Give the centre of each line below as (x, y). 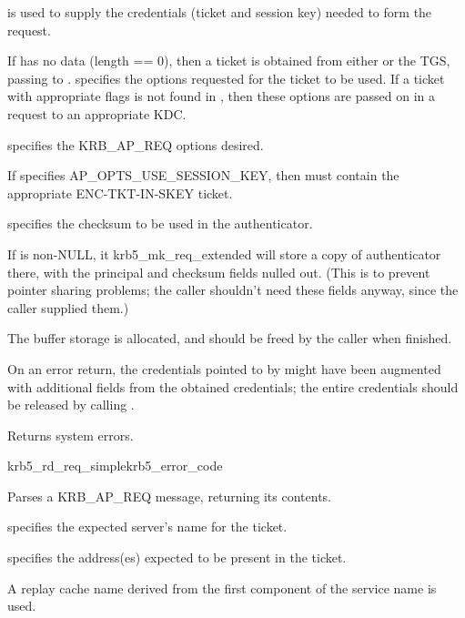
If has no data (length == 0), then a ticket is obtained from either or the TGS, (229, 61)
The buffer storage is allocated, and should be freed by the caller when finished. (230, 338)
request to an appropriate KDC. (97, 113)
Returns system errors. (71, 435)
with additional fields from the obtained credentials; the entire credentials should (233, 386)
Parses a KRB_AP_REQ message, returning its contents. (169, 496)
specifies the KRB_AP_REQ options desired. (136, 144)
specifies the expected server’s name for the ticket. (147, 527)
